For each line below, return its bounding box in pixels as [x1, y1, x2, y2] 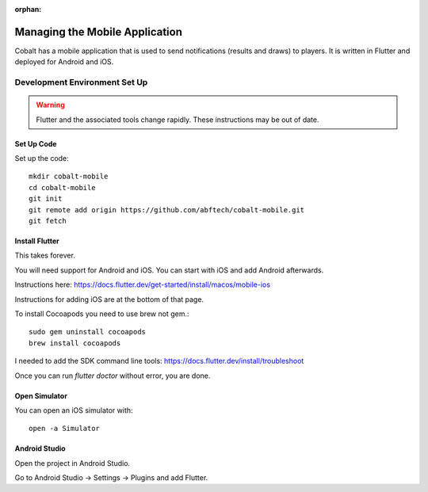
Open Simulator [14, 391, 67, 400]
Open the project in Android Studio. [14, 458, 131, 467]
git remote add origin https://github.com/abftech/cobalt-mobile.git [29, 205, 305, 214]
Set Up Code [14, 139, 57, 148]
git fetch [29, 216, 67, 225]
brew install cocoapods [29, 338, 121, 348]
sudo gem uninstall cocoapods [29, 327, 147, 337]
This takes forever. [14, 250, 75, 261]
